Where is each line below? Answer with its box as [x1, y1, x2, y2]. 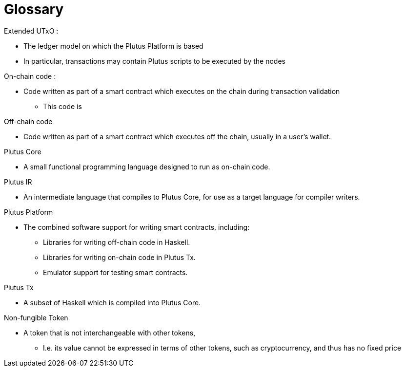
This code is [43, 102, 82, 111]
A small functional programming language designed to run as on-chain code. [23, 162, 270, 171]
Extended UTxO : [4, 26, 59, 35]
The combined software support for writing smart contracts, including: [23, 223, 250, 231]
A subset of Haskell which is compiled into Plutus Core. [23, 298, 201, 307]
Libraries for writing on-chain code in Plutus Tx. [43, 253, 196, 261]
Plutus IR [4, 177, 32, 186]
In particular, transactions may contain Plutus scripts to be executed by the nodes [23, 56, 285, 65]
